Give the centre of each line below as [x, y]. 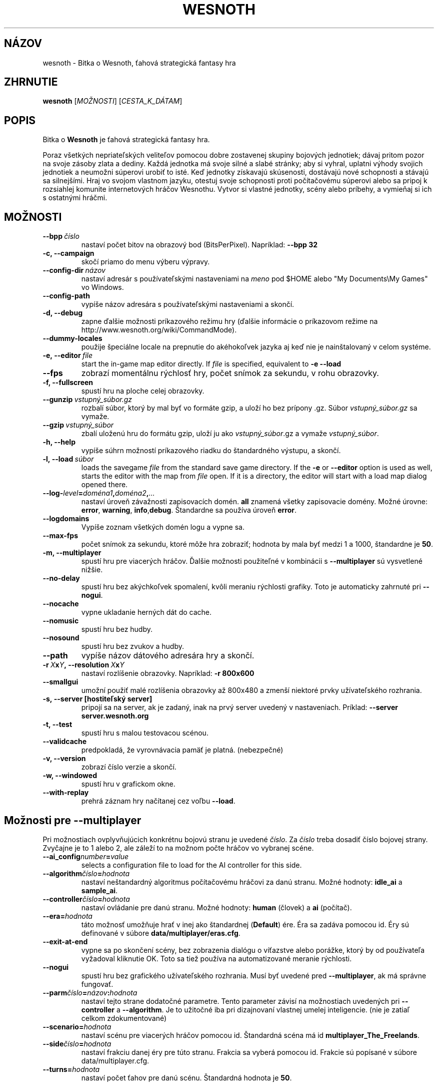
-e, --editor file [67, 355]
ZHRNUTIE [31, 82]
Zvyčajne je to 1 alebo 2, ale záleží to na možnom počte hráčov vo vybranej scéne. [178, 848]
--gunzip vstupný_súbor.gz [87, 400]
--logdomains [66, 519]
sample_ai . [99, 890]
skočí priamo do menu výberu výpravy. [145, 262]
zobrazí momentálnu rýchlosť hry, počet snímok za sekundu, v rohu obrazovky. [230, 373]
